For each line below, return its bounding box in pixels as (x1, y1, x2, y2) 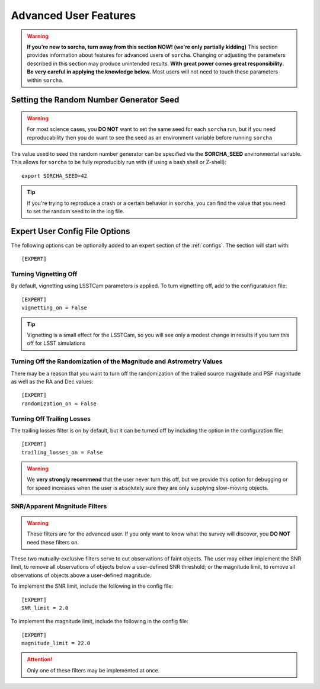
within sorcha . (27, 76, 63, 84)
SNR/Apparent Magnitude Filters (11, 502, 107, 510)
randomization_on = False (21, 400, 97, 407)
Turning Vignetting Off (11, 270, 78, 278)
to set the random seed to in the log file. (27, 208, 124, 215)
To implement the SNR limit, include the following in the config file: (11, 582, 173, 589)
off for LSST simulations (27, 339, 86, 347)
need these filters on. (27, 539, 79, 546)
